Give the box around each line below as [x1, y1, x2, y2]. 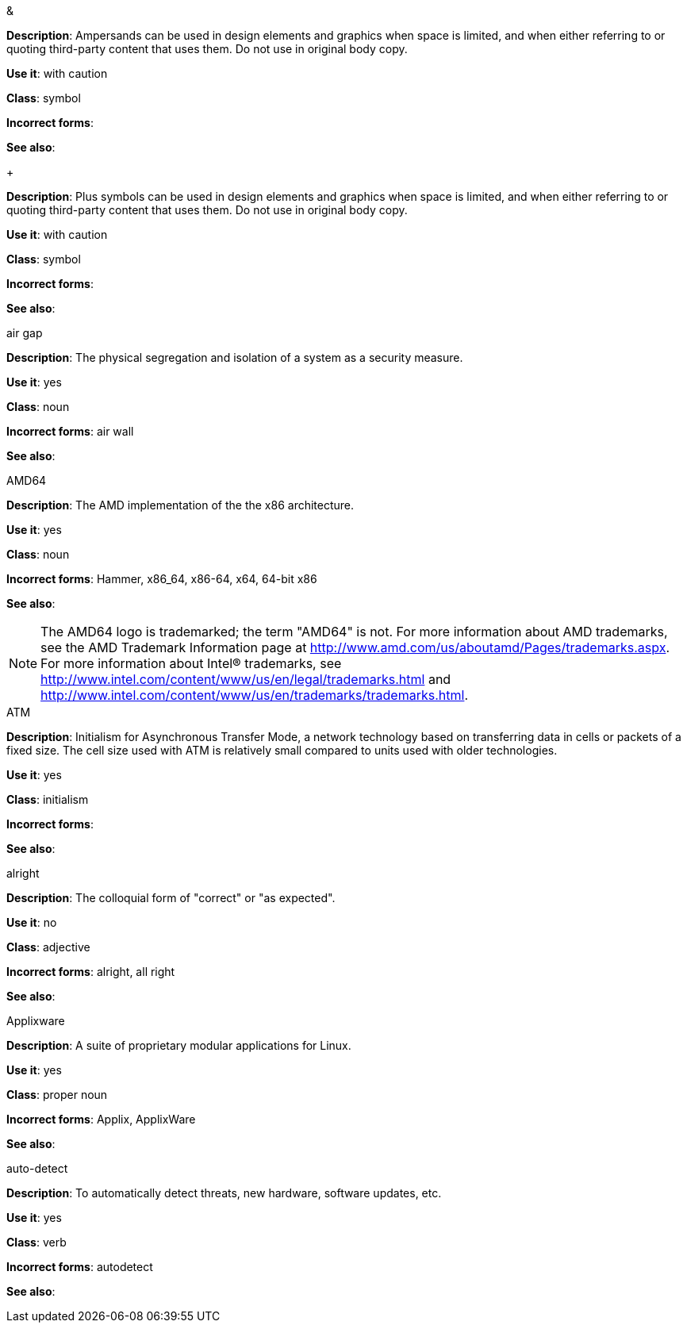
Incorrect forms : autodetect [6, 1260, 153, 1273]
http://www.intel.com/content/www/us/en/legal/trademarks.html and [40, 671, 451, 687]
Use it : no [6, 916, 57, 929]
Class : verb [6, 1235, 67, 1249]
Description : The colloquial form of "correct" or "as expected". [6, 891, 336, 905]
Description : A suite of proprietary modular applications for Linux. [6, 1039, 351, 1052]
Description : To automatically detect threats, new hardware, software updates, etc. [6, 1186, 442, 1200]
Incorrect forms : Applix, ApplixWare [6, 1112, 196, 1126]
